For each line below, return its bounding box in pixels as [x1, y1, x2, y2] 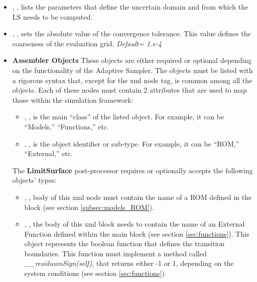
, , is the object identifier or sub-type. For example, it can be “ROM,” [24, 138, 239, 149]
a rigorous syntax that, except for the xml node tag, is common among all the [12, 75, 252, 85]
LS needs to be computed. [12, 11, 93, 22]
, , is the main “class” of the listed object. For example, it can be [24, 111, 224, 122]
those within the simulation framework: [12, 94, 134, 105]
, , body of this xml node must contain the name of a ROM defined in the [24, 191, 252, 202]
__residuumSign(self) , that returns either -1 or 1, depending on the [24, 258, 234, 268]
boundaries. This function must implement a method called [24, 248, 207, 258]
